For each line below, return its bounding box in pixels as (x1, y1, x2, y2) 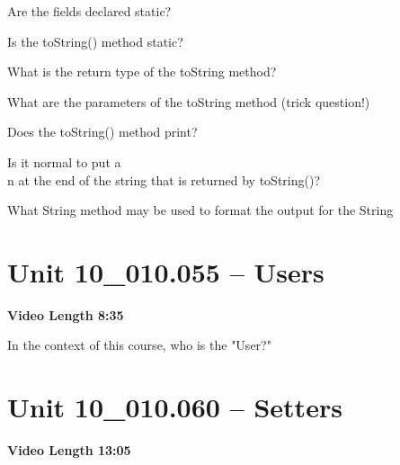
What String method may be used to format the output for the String (7, 201, 394, 219)
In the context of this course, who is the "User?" (7, 335, 271, 354)
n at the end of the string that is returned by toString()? (7, 170, 321, 189)
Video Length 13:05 (7, 441, 131, 460)
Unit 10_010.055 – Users (7, 253, 324, 290)
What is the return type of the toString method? (7, 62, 277, 81)
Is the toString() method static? (7, 31, 183, 50)
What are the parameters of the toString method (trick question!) (7, 92, 370, 111)
